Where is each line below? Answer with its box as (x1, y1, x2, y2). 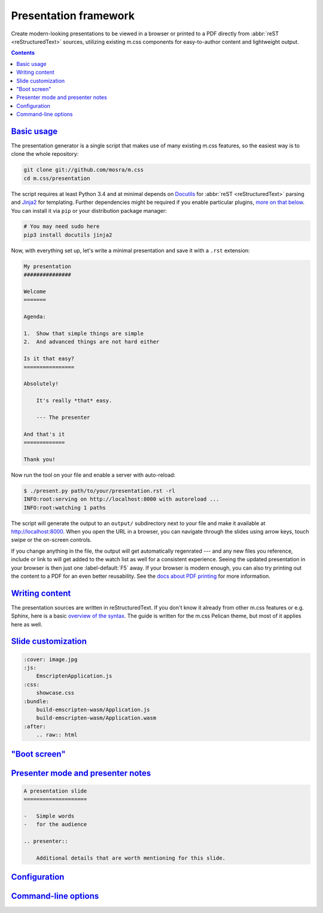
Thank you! (23, 456, 56, 463)
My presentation (23, 263, 72, 270)
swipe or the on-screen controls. (11, 537, 92, 544)
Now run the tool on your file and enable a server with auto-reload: (11, 471, 176, 478)
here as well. (11, 620, 42, 628)
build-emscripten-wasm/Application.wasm (36, 715, 157, 722)
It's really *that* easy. (36, 397, 112, 404)
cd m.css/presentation (23, 174, 90, 182)
